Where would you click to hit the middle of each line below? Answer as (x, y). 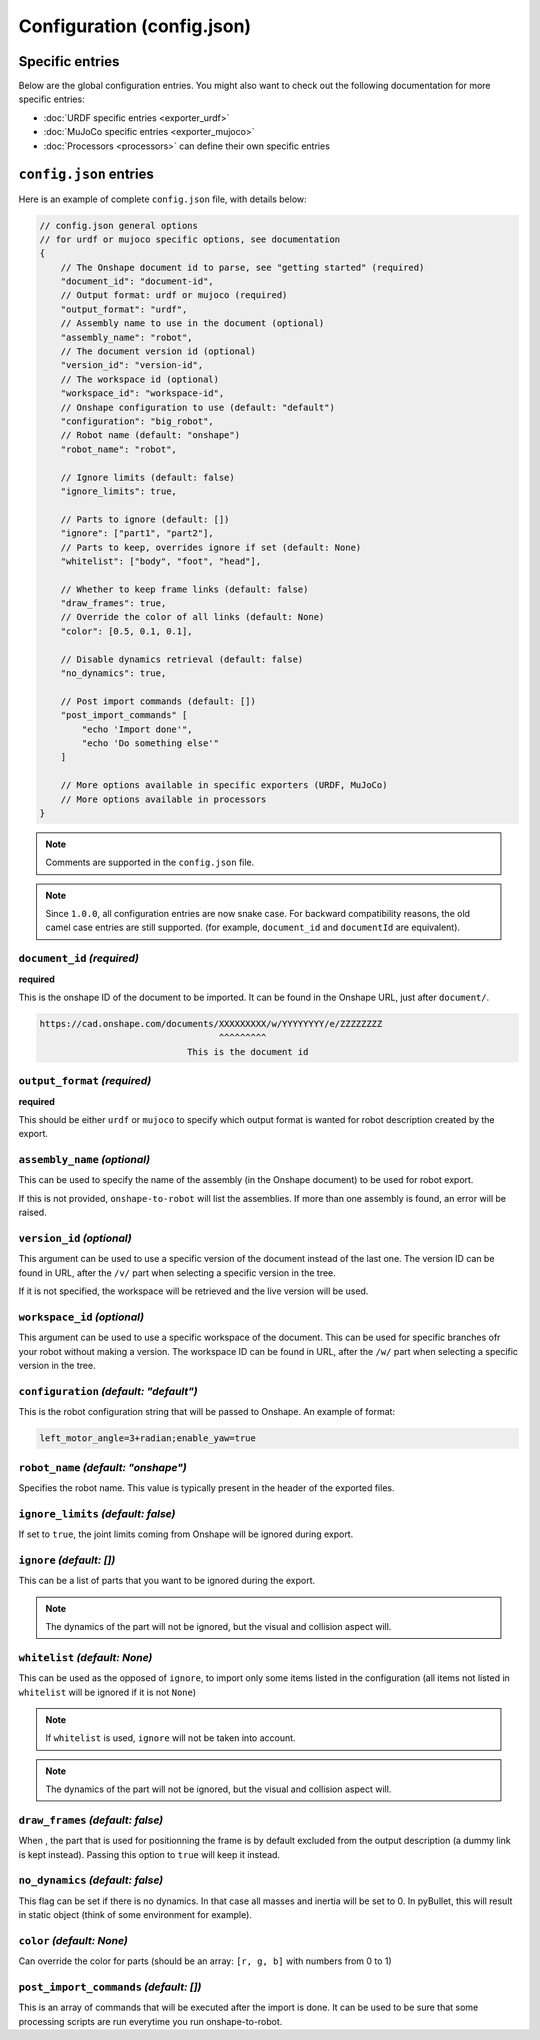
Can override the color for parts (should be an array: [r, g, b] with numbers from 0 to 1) (205, 1961)
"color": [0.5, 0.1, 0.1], (127, 631)
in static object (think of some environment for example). (135, 1915)
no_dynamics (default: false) (91, 1880)
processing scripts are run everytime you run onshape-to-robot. (150, 2021)
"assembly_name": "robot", (127, 337)
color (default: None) (73, 1940)
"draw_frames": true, (113, 603)
